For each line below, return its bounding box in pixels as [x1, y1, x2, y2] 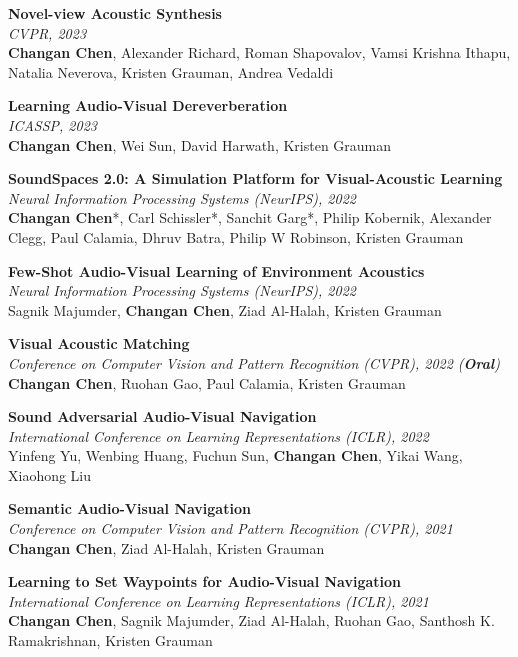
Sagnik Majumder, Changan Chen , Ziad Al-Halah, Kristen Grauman [8, 299, 442, 320]
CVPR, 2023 [8, 22, 87, 43]
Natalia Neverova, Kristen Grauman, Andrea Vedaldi [8, 61, 334, 82]
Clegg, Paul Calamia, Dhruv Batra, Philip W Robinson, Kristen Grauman [8, 226, 464, 247]
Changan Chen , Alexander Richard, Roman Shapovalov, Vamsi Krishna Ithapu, [8, 42, 511, 63]
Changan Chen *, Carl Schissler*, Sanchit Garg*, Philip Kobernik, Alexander [8, 207, 492, 228]
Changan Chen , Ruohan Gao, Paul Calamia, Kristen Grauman [8, 372, 406, 393]
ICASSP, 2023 [8, 114, 97, 135]
